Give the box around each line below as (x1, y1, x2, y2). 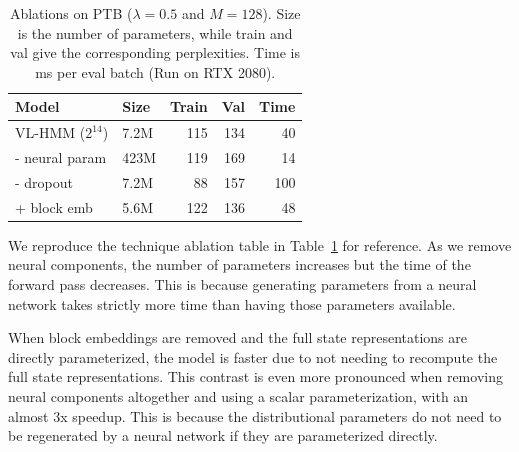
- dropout (15, 171, 74, 192)
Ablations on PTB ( (9, 3, 133, 23)
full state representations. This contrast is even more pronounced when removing (8, 366, 503, 387)
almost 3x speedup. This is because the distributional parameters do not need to (8, 405, 502, 426)
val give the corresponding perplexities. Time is (10, 42, 301, 63)
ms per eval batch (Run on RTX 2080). (35, 61, 276, 82)
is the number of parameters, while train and (17, 22, 293, 43)
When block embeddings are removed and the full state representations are (8, 327, 467, 348)
